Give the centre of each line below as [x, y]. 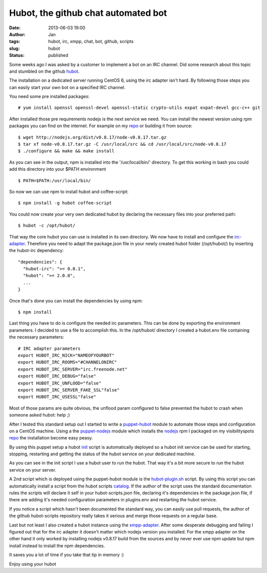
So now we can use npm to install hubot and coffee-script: [69, 191]
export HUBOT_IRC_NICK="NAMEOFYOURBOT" [66, 356]
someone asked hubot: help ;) [40, 415]
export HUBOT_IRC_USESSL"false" [57, 397]
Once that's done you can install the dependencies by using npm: [76, 301]
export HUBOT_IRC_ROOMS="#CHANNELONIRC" [67, 362]
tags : [15, 42]
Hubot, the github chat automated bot [88, 13]
